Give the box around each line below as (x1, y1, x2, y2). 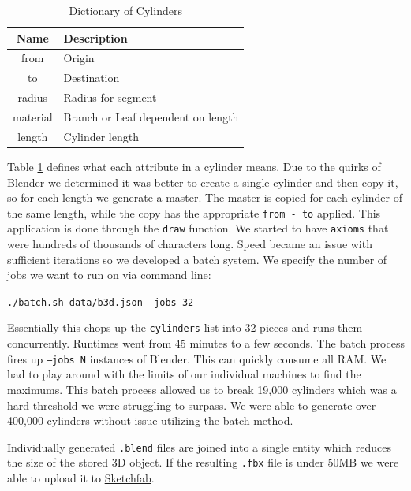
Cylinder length (63, 128, 139, 144)
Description (63, 29, 128, 46)
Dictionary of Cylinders (69, 2, 182, 18)
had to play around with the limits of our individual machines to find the (7, 366, 361, 382)
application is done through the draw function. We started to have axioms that (7, 220, 389, 236)
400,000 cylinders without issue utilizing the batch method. (7, 412, 293, 429)
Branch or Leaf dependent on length (63, 108, 239, 125)
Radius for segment (63, 89, 157, 106)
